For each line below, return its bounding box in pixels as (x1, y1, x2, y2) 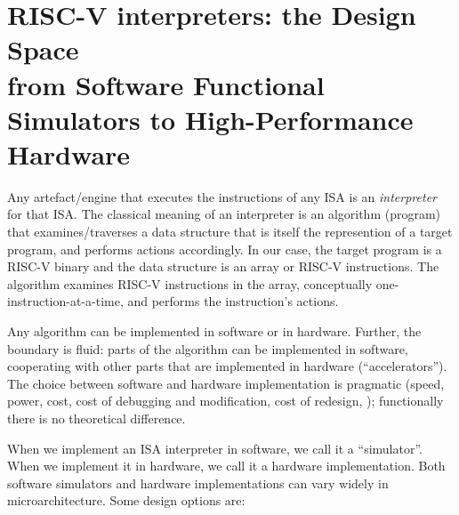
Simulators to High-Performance (7, 101, 414, 137)
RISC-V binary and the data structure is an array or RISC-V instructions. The (7, 257, 439, 276)
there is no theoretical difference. (7, 409, 186, 427)
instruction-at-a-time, (7, 292, 124, 310)
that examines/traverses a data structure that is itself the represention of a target (7, 222, 453, 241)
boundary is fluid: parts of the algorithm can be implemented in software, (7, 339, 408, 358)
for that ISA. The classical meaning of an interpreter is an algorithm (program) (7, 205, 441, 223)
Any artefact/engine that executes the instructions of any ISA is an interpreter (7, 187, 437, 205)
